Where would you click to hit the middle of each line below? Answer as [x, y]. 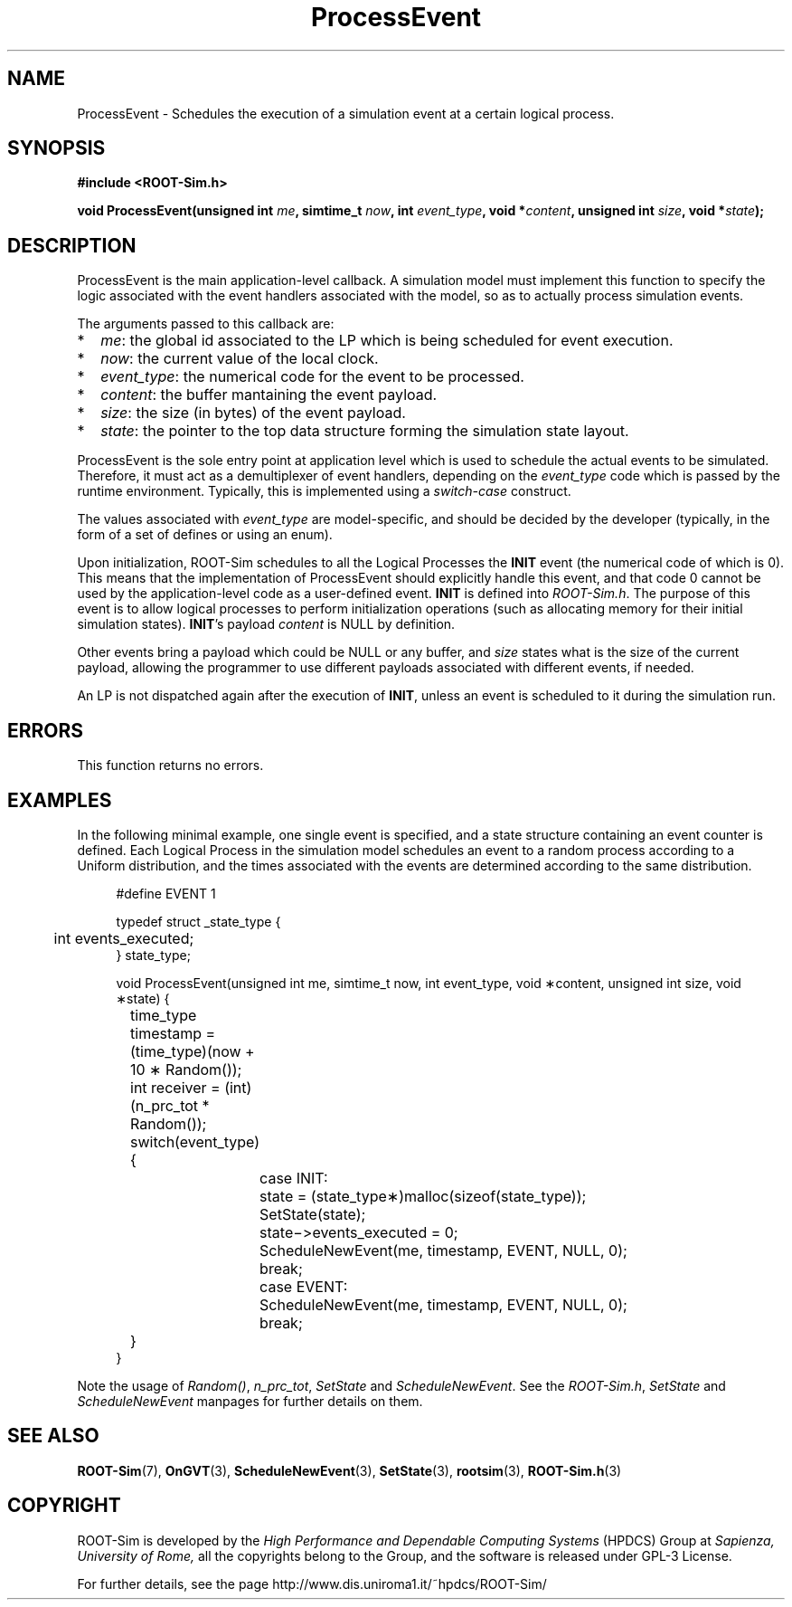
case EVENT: [304, 1286]
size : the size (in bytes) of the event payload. [253, 413]
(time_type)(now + [193, 1051]
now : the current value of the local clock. [240, 359]
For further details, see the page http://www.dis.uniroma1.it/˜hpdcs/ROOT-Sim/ [312, 1583]
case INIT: [294, 1178]
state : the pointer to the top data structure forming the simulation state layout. [365, 431]
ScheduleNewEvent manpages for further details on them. [250, 1401]
